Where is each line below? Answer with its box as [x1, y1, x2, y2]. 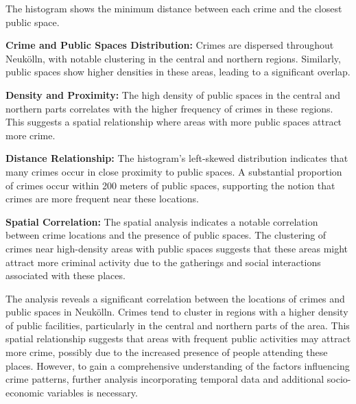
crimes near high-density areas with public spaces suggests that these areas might [5, 241, 348, 255]
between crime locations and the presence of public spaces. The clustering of [5, 228, 327, 242]
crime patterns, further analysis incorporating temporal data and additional [5, 372, 324, 386]
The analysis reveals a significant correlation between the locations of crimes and [5, 291, 345, 305]
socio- [327, 372, 351, 386]
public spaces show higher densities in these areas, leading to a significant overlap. [5, 64, 351, 79]
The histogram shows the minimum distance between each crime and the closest [5, 1, 342, 15]
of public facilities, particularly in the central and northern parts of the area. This [5, 318, 350, 332]
